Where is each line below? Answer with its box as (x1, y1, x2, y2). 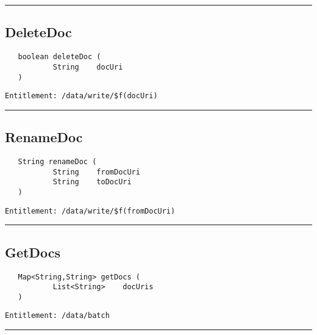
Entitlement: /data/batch (5, 311, 110, 320)
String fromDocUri (52, 167, 140, 176)
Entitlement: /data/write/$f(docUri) (5, 92, 158, 101)
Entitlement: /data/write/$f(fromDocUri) (5, 206, 176, 215)
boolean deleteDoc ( (18, 52, 101, 62)
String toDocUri (52, 178, 132, 187)
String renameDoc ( (18, 157, 97, 167)
